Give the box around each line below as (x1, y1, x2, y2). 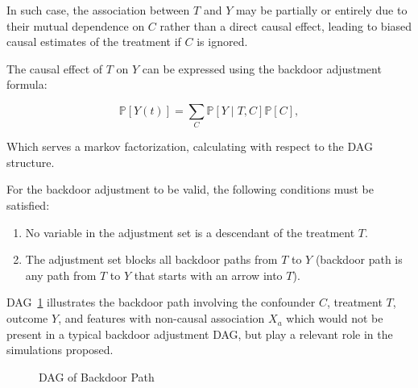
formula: (6, 76, 48, 93)
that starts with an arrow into (134, 266, 283, 283)
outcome (6, 310, 48, 327)
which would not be (286, 310, 383, 327)
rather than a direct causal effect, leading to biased (159, 17, 412, 34)
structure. (6, 153, 55, 170)
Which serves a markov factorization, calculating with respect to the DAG (6, 138, 373, 155)
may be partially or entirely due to (235, 2, 408, 18)
